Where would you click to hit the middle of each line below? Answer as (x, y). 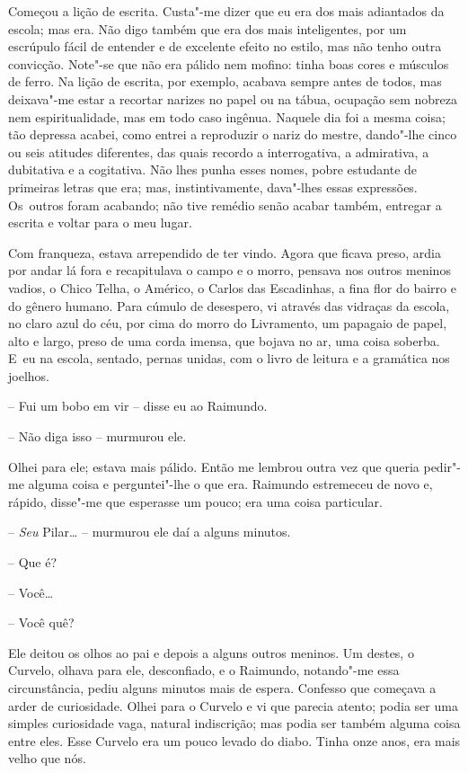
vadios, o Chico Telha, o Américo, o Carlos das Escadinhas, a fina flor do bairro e (232, 287)
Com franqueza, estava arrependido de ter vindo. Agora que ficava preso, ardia (225, 252)
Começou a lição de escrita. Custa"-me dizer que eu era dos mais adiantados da (226, 11)
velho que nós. (47, 758)
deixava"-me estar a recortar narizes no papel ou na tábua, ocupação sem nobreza (233, 98)
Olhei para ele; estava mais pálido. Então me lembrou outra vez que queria (214, 466)
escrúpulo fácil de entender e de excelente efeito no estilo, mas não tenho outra (225, 46)
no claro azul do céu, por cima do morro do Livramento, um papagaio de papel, (228, 323)
